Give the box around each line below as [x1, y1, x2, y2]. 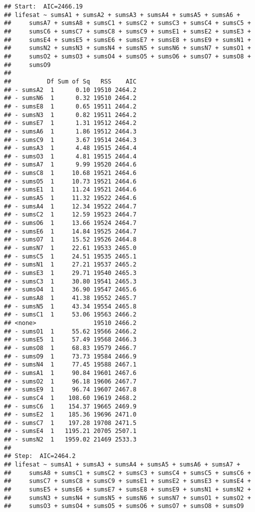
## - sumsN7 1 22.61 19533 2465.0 [4, 244, 136, 252]
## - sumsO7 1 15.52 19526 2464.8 [4, 236, 136, 243]
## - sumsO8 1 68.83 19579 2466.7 [4, 344, 136, 351]
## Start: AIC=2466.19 [4, 3, 83, 10]
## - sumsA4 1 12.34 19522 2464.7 [4, 202, 136, 210]
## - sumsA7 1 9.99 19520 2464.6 [4, 161, 136, 168]
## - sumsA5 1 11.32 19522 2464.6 [4, 194, 136, 202]
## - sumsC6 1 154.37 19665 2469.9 [4, 402, 136, 410]
